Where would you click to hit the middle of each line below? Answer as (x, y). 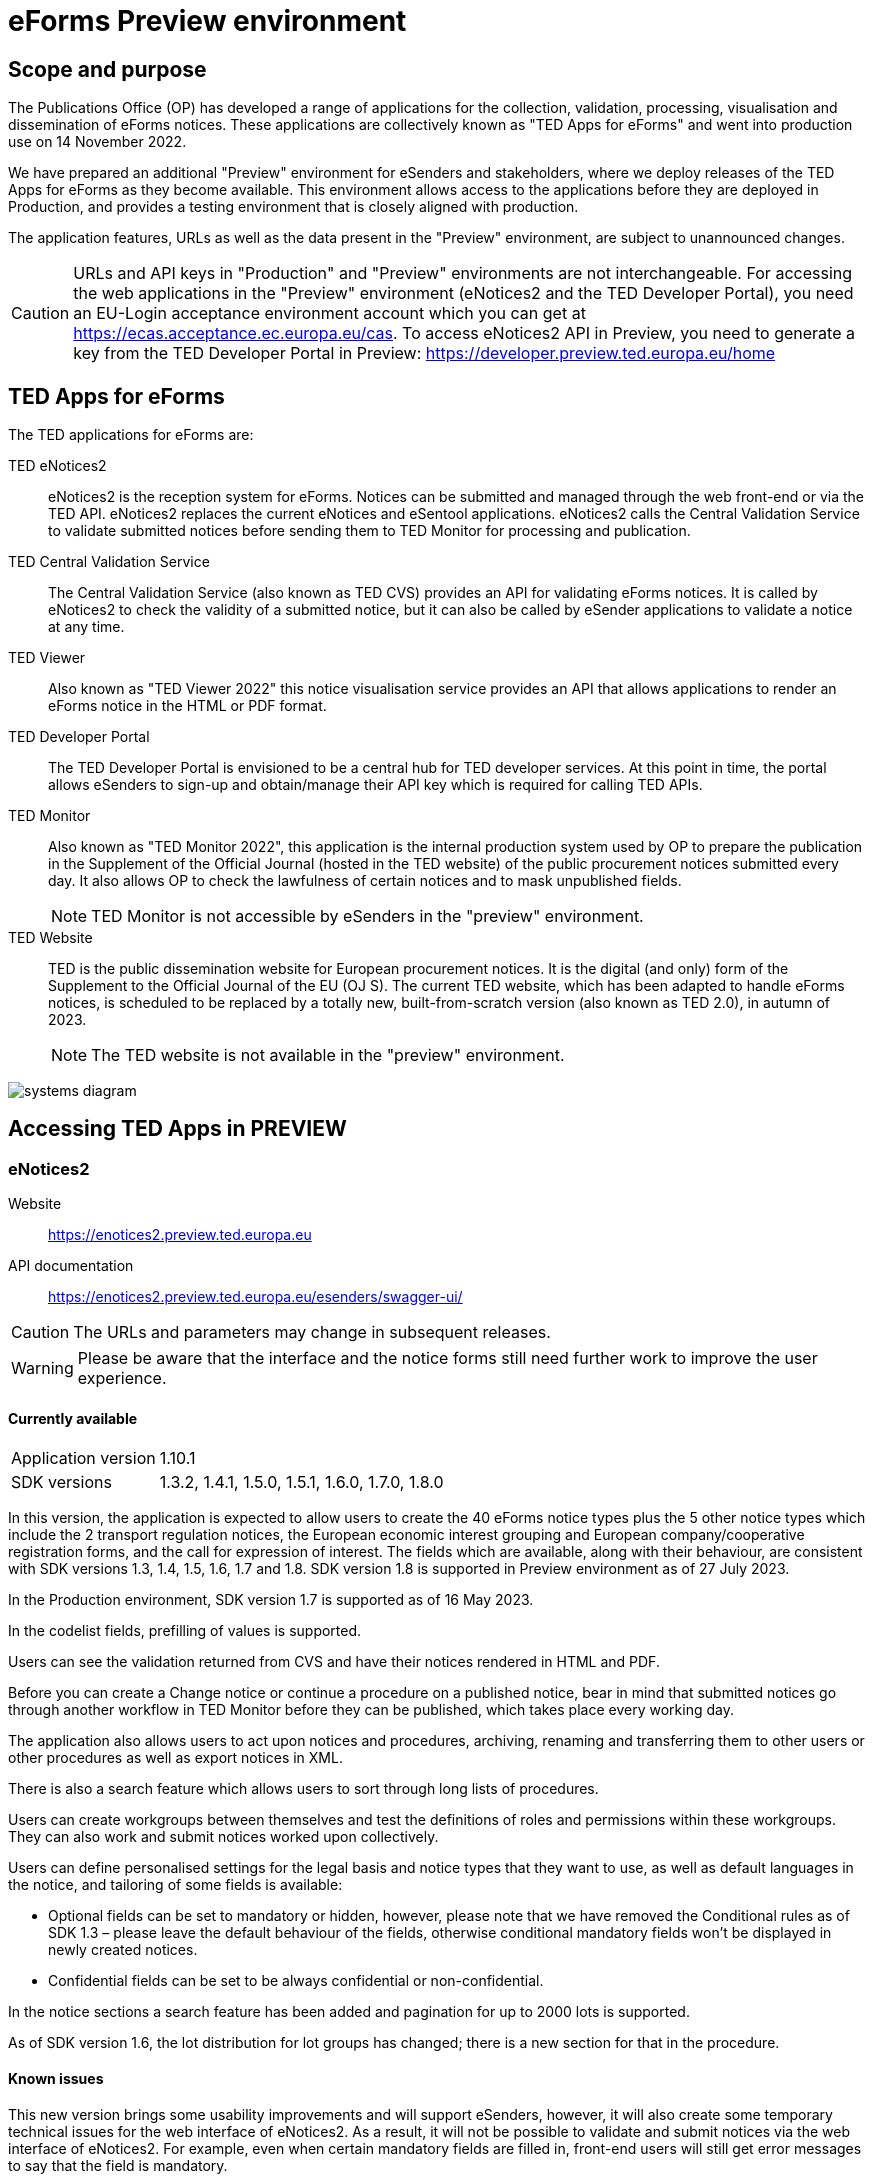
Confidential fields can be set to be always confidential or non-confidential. (296, 1981)
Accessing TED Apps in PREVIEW (177, 1129)
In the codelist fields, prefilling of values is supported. (185, 1631)
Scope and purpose (107, 69)
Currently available (73, 1418)
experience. (122, 1378)
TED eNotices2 (57, 466)
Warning (42, 1368)
